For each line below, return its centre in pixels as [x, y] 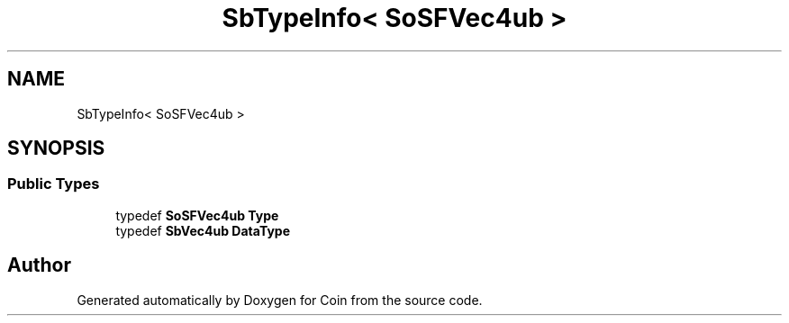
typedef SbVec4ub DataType [203, 230]
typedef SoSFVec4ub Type [197, 215]
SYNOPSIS [56, 148]
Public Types [54, 184]
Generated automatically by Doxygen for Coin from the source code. [280, 300]
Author [39, 265]
